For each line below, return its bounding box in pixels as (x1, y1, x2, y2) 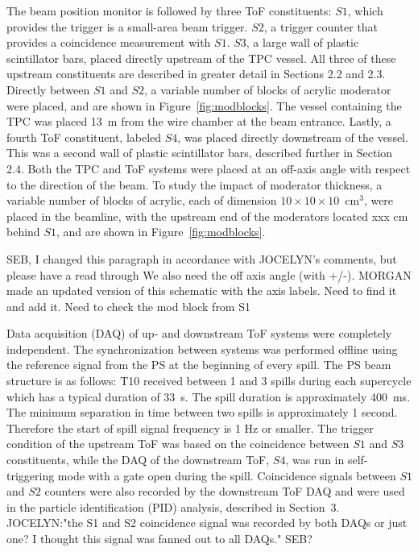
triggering (6, 467, 55, 484)
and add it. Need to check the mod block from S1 (6, 297, 250, 314)
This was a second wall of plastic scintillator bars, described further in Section (6, 144, 393, 161)
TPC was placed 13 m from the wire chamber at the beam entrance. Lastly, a (6, 113, 391, 130)
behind (6, 223, 40, 240)
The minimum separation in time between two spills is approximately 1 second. (6, 404, 398, 421)
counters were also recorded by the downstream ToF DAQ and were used (44, 483, 405, 500)
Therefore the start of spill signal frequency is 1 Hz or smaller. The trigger (6, 419, 374, 436)
